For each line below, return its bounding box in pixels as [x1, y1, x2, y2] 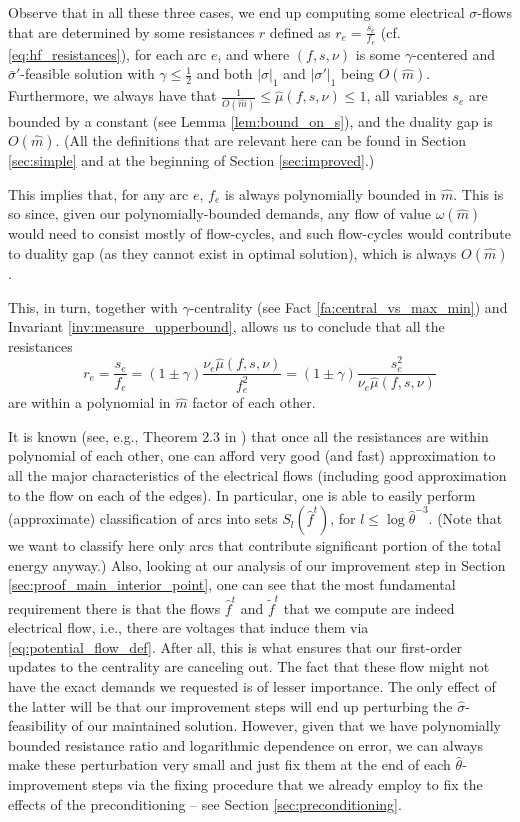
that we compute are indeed [283, 597, 455, 618]
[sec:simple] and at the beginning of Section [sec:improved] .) [8, 150, 375, 171]
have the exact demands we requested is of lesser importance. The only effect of [8, 676, 496, 697]
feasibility [8, 715, 67, 736]
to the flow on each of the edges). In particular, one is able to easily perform [8, 484, 476, 505]
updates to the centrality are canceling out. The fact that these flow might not [8, 656, 490, 677]
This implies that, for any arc [8, 183, 189, 204]
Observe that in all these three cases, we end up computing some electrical [8, 2, 465, 22]
